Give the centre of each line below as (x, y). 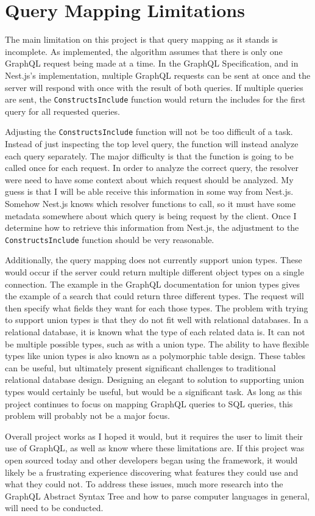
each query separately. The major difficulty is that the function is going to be (149, 155)
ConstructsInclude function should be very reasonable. (110, 239)
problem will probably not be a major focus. (87, 416)
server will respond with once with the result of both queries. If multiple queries (154, 87)
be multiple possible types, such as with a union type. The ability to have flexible (157, 343)
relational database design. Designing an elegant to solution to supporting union (155, 380)
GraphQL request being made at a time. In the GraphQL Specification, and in (152, 63)
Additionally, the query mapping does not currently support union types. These (154, 260)
